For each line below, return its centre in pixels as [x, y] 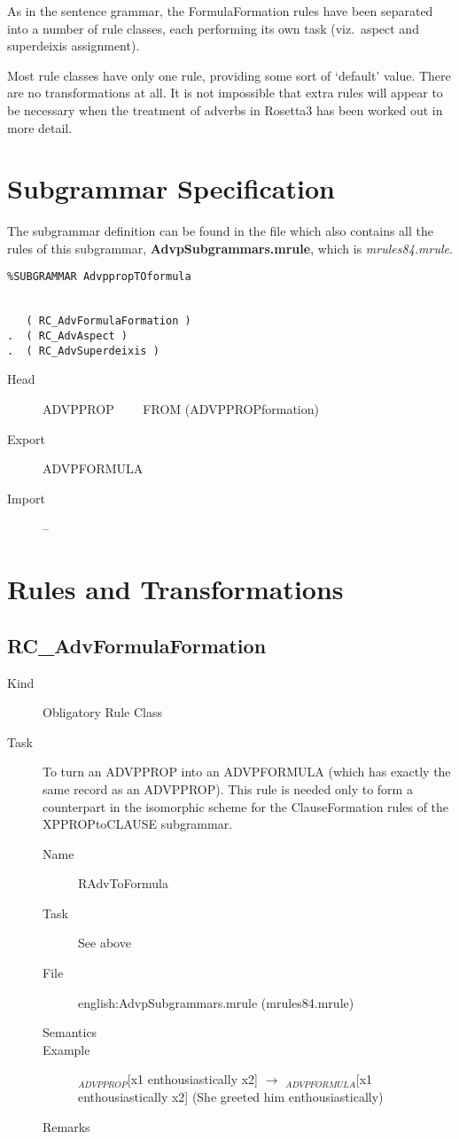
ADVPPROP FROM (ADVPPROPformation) [181, 409]
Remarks [66, 1126]
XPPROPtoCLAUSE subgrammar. [138, 824]
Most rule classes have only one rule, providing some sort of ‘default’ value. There [229, 75]
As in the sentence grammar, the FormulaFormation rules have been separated [220, 11]
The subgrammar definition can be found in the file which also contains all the [220, 231]
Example [66, 1049]
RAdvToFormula [123, 883]
